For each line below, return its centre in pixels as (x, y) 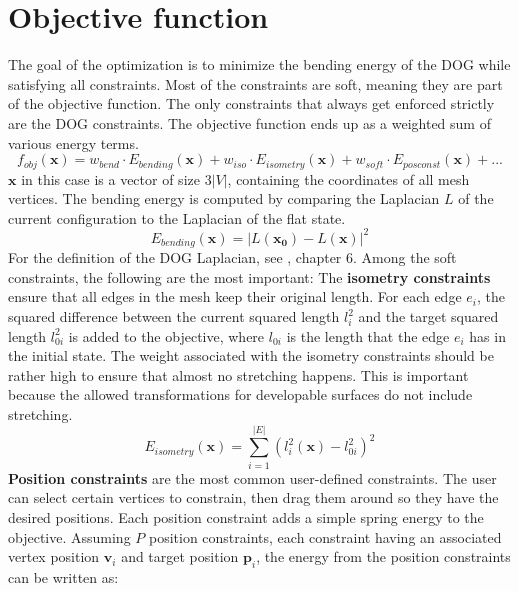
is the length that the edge (368, 335)
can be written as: (63, 576)
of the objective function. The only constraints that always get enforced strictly (251, 103)
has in (487, 335)
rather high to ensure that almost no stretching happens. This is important (238, 374)
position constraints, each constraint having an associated (325, 536)
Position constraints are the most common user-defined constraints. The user (252, 477)
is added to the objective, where (166, 335)
